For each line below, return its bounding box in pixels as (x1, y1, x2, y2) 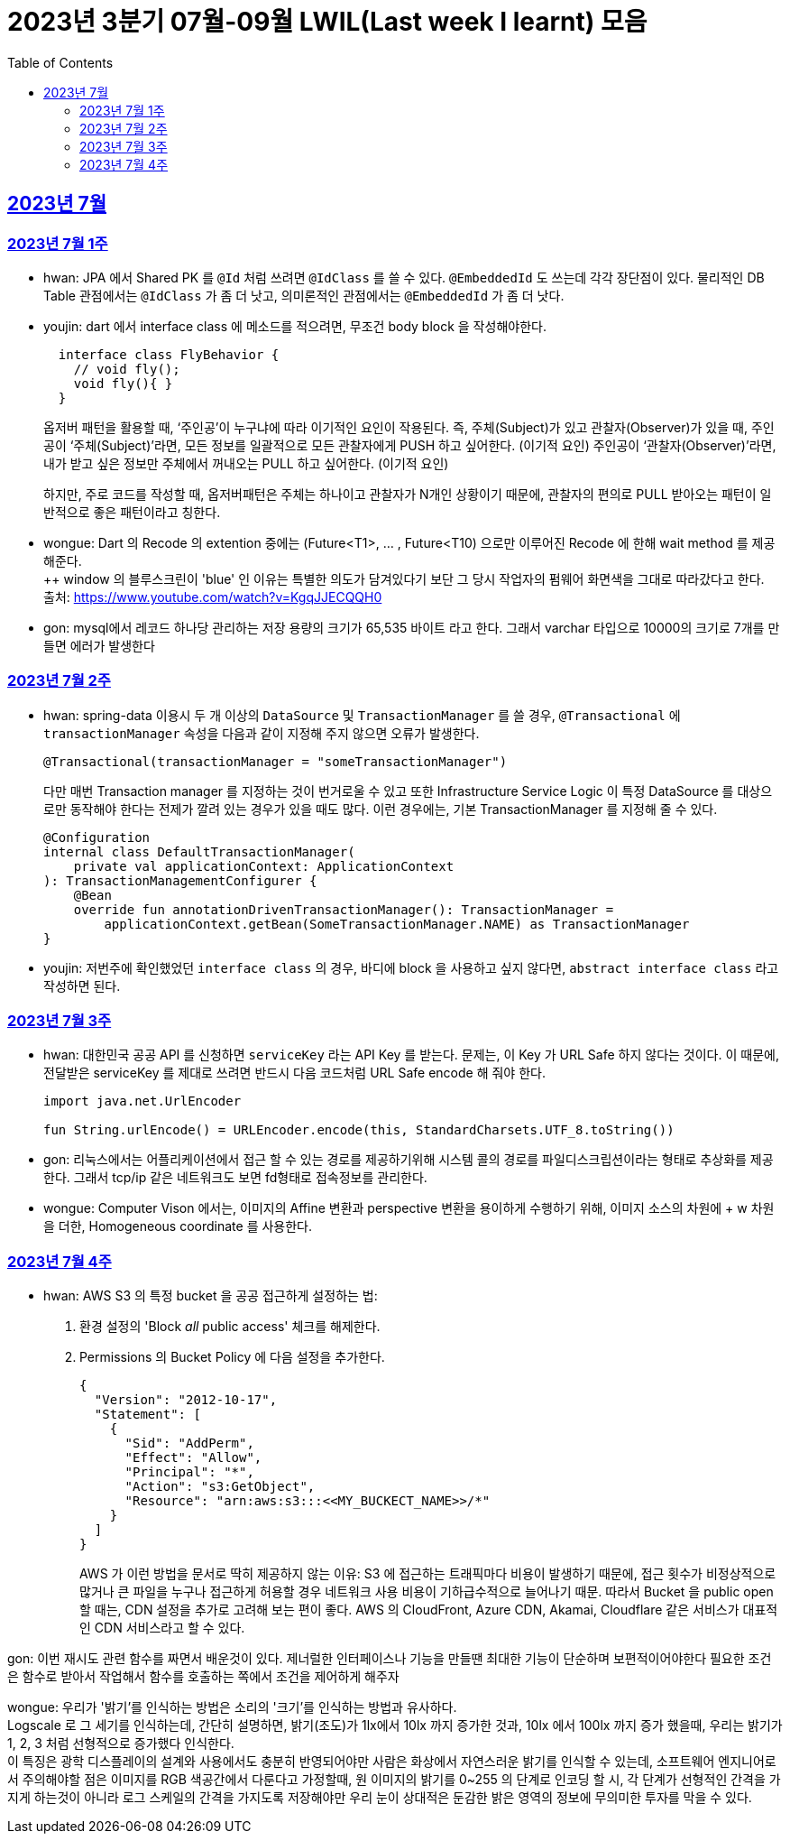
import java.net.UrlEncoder (43, 1094, 242, 1109)
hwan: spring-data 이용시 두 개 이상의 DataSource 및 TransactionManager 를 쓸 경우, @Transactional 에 (43, 707, 681, 723)
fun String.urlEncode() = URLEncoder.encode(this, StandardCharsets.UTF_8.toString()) (43, 1123, 675, 1138)
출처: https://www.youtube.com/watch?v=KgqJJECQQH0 (43, 588, 382, 605)
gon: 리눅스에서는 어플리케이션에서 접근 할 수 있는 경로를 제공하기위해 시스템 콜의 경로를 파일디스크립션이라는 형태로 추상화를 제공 (43, 1152, 774, 1168)
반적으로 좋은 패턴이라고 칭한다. (43, 504, 221, 520)
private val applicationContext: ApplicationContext (73, 858, 455, 874)
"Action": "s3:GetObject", (124, 1479, 316, 1494)
